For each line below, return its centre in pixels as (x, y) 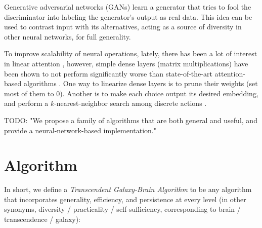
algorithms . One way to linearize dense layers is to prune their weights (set (141, 83)
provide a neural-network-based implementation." (80, 130)
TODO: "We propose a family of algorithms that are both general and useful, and (131, 120)
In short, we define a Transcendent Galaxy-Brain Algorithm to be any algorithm (128, 189)
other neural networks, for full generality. (68, 36)
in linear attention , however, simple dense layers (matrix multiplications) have (126, 63)
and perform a (26, 103)
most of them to (29, 93)
